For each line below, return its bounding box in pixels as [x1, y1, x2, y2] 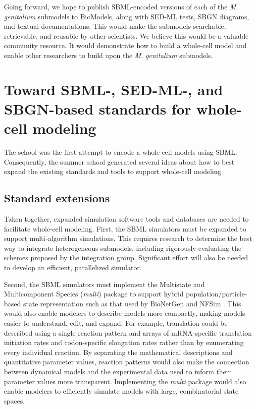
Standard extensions [4, 190, 110, 206]
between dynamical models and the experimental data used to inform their [4, 366, 231, 376]
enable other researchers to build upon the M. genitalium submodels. [4, 50, 213, 60]
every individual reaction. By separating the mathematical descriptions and [4, 347, 233, 357]
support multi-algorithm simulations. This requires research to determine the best [4, 233, 252, 243]
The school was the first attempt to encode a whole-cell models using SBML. [4, 147, 237, 157]
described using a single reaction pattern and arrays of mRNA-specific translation [4, 327, 252, 338]
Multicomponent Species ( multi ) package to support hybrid [4, 289, 184, 299]
